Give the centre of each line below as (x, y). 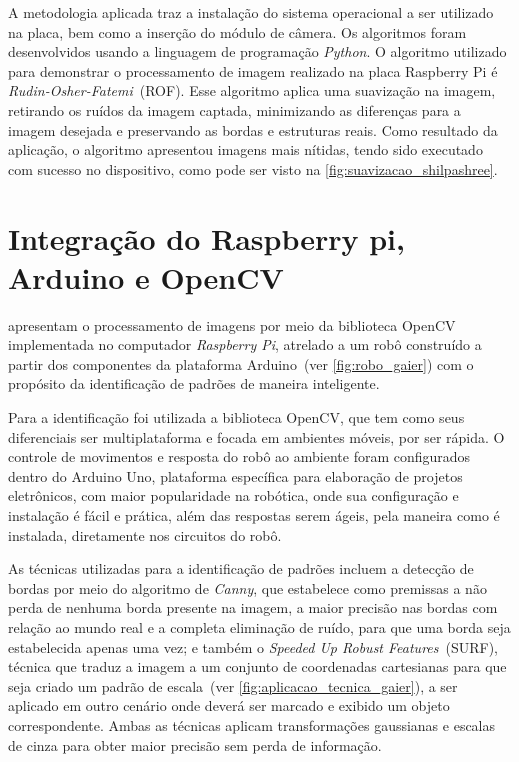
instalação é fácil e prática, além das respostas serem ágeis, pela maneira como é (254, 515)
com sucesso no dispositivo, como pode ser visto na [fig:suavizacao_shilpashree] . (253, 168)
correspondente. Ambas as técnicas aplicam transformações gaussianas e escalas (252, 724)
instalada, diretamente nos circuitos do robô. (145, 534)
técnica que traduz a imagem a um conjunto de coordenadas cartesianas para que (257, 666)
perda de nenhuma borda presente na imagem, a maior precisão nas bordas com (253, 607)
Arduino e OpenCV (146, 276)
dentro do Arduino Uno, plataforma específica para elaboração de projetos (235, 475)
